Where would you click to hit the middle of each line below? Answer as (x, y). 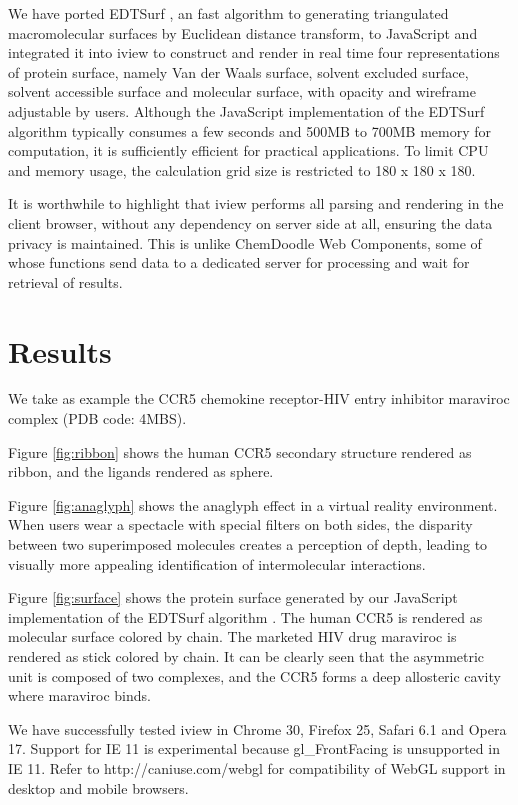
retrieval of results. (65, 281)
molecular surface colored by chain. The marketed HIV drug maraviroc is (232, 636)
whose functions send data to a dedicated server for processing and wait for (239, 262)
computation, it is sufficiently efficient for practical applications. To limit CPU (248, 150)
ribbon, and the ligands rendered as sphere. (141, 471)
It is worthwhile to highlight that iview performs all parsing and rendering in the (256, 203)
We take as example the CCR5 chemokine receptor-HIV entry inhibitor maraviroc (259, 398)
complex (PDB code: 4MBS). (97, 418)
